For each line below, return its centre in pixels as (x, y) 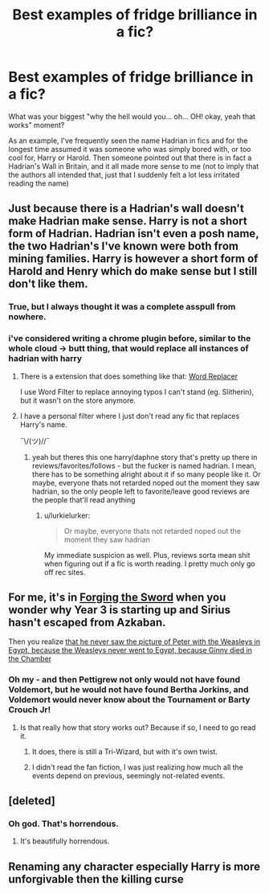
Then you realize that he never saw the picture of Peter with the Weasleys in (134, 642)
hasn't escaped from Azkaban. (87, 622)
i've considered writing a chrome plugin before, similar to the (130, 338)
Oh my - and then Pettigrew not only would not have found (124, 679)
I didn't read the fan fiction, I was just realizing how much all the (137, 767)
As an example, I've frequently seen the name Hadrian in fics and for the (128, 140)
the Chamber (30, 659)
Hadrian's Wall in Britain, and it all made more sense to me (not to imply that (134, 166)
